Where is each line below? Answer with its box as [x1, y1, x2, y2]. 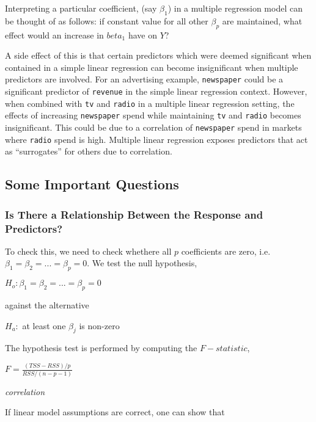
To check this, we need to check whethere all [5, 244, 172, 257]
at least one [22, 319, 66, 332]
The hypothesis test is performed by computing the [5, 341, 197, 354]
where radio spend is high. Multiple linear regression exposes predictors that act [5, 133, 308, 145]
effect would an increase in [5, 28, 104, 41]
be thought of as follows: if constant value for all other [5, 14, 208, 27]
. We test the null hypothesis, [87, 256, 197, 269]
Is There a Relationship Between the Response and [5, 206, 263, 222]
